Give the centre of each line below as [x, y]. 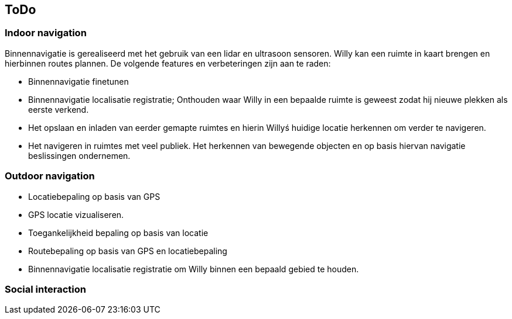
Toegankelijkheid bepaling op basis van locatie [118, 233]
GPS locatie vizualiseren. [76, 214]
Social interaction [46, 289]
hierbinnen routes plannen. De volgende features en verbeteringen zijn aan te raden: [168, 63]
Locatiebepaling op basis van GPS [94, 196]
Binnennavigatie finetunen [78, 81]
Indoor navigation [46, 33]
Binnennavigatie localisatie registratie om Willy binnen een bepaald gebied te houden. [194, 269]
